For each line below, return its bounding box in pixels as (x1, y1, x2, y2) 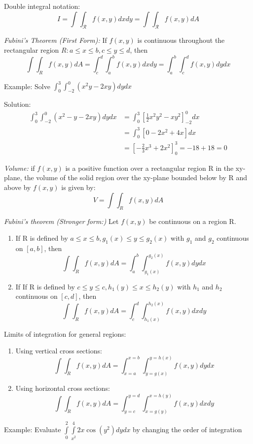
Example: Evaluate (4, 424, 61, 435)
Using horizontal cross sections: (15, 383, 110, 393)
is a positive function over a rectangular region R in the (65, 162, 234, 173)
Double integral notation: (4, 1, 80, 11)
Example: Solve (4, 81, 50, 91)
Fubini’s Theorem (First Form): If (4, 35, 107, 45)
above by (4, 182, 31, 192)
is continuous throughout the (137, 35, 225, 45)
